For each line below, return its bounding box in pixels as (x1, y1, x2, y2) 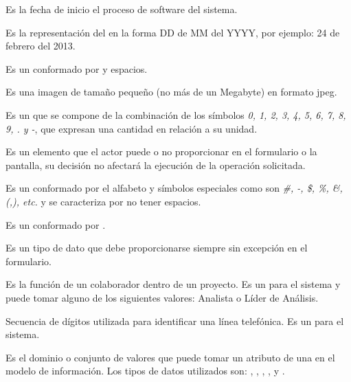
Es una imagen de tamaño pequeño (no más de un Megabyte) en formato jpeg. (5, 85, 337, 99)
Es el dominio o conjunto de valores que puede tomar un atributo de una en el (5, 350, 335, 364)
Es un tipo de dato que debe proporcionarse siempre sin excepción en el (5, 240, 308, 255)
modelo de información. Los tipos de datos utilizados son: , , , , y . (5, 363, 285, 378)
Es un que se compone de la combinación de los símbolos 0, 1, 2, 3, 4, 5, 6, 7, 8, (5, 107, 346, 122)
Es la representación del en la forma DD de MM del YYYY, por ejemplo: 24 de (5, 25, 340, 39)
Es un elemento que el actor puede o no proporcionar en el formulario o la (5, 144, 317, 159)
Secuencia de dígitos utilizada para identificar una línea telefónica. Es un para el (5, 313, 344, 328)
